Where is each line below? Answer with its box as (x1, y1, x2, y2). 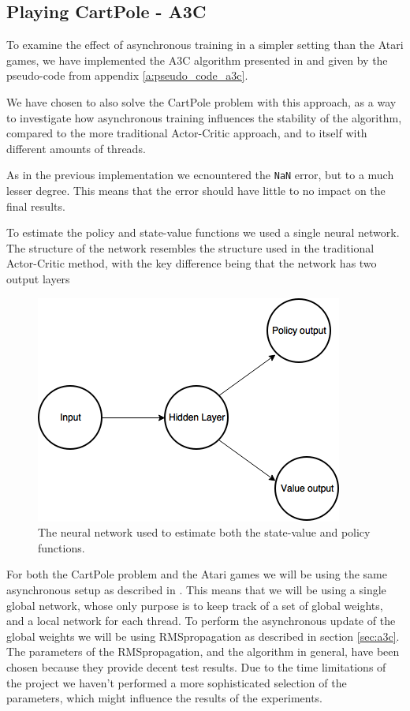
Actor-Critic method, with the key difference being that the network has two (6, 255, 377, 271)
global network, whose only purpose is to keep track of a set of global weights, (6, 597, 383, 613)
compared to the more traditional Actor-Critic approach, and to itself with (6, 125, 367, 141)
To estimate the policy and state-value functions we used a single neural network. (6, 224, 400, 241)
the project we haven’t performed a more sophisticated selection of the (6, 674, 347, 690)
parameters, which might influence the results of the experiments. (6, 690, 323, 706)
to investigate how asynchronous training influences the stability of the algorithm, (6, 109, 402, 125)
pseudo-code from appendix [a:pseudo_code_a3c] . (6, 67, 248, 84)
